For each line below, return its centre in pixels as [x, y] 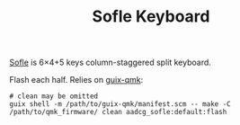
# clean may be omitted [54, 96]
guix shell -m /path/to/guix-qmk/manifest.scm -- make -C [120, 104]
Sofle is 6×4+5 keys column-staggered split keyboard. [110, 62]
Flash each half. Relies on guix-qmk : [76, 80]
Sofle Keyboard [151, 17]
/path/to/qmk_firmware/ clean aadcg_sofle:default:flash [118, 112]
